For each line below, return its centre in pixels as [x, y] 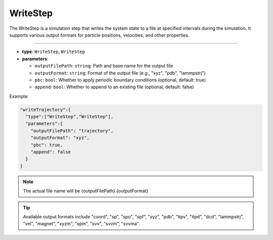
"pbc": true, [47, 145]
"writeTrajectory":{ [45, 109]
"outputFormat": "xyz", [60, 138]
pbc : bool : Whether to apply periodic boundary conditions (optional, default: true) [120, 80]
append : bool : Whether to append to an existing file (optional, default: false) [114, 87]
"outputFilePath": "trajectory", [72, 131]
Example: [19, 96]
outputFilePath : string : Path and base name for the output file [104, 66]
